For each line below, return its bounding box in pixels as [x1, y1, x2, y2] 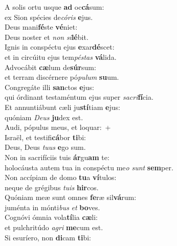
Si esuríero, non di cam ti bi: [5, 232, 92, 242]
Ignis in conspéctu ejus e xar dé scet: [5, 41, 115, 52]
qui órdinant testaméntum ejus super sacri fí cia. [5, 92, 153, 102]
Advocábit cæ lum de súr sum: [5, 61, 96, 72]
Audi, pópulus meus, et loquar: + [5, 122, 111, 132]
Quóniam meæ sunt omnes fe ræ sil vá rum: [5, 192, 137, 203]
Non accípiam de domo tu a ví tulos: [5, 172, 117, 183]
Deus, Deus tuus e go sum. [5, 142, 86, 152]
